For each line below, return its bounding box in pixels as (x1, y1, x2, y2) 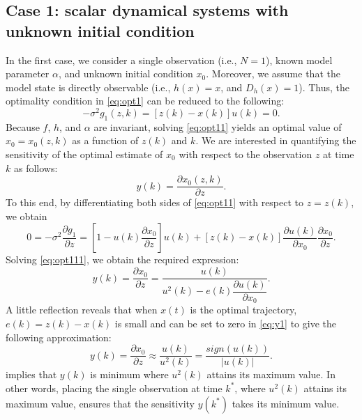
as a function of (72, 133, 139, 148)
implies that (6, 367, 57, 382)
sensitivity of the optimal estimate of (6, 147, 163, 162)
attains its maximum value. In (206, 367, 335, 382)
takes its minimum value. (232, 396, 340, 410)
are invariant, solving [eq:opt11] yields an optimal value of (93, 119, 342, 134)
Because (6, 119, 40, 134)
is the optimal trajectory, (190, 302, 297, 317)
